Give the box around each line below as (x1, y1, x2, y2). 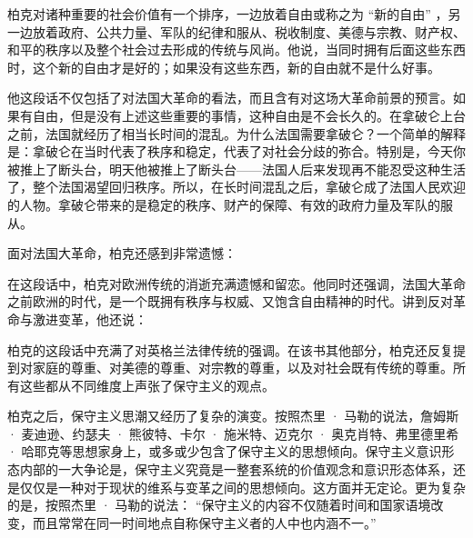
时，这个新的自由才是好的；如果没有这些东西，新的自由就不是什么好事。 (7, 57, 440, 76)
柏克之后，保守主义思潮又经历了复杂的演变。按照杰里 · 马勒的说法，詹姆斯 (7, 406, 459, 425)
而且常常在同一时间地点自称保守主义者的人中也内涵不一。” (32, 513, 377, 532)
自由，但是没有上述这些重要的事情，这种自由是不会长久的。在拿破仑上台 (32, 105, 466, 125)
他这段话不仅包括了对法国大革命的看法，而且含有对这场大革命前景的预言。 (7, 88, 453, 107)
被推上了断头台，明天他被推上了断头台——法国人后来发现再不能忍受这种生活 (7, 159, 466, 178)
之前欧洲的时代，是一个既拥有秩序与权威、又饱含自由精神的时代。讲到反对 (7, 292, 453, 311)
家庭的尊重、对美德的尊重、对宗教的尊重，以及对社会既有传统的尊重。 (32, 358, 453, 377)
